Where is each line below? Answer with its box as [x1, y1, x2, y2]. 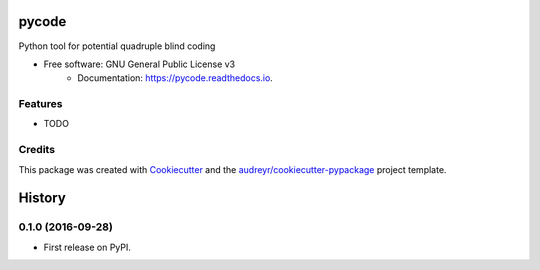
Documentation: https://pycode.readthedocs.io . [77, 72, 274, 84]
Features [18, 97, 63, 111]
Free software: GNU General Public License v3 [43, 58, 236, 70]
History [18, 190, 67, 207]
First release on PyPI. [43, 241, 132, 253]
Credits [18, 143, 55, 157]
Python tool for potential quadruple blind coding [18, 40, 216, 52]
